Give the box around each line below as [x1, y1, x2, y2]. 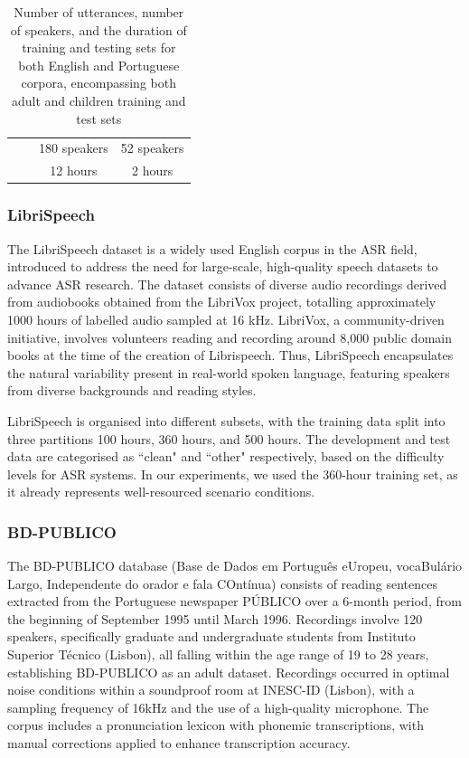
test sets [76, 109, 122, 128]
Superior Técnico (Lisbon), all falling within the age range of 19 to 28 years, [7, 645, 429, 664]
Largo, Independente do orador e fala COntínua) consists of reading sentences [7, 573, 437, 592]
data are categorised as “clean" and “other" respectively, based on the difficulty [7, 447, 445, 466]
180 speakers [39, 138, 108, 157]
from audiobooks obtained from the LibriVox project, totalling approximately [7, 292, 436, 311]
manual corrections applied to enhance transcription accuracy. [7, 734, 351, 753]
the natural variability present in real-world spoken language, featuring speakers [7, 363, 450, 382]
